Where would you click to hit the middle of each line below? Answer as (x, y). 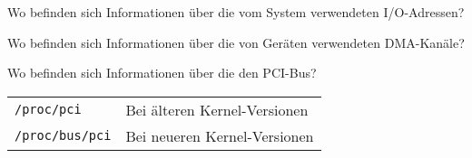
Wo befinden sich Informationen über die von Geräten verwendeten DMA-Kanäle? (236, 42)
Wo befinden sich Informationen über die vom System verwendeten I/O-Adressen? (236, 12)
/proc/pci (48, 110)
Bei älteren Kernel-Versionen (217, 109)
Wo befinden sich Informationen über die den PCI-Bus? (162, 73)
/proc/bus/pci (63, 136)
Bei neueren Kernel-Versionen (220, 135)
